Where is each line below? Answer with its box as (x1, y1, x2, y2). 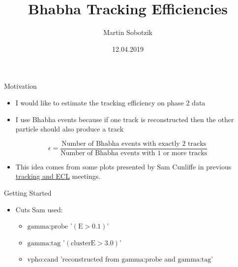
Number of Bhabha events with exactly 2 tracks (61, 140, 207, 147)
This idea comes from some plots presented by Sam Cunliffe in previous (15, 161, 232, 171)
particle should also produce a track (15, 124, 124, 134)
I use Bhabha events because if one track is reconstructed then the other (15, 114, 234, 124)
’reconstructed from (60, 254, 119, 264)
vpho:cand (27, 256, 59, 264)
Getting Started (4, 187, 52, 198)
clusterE (71, 239, 96, 247)
